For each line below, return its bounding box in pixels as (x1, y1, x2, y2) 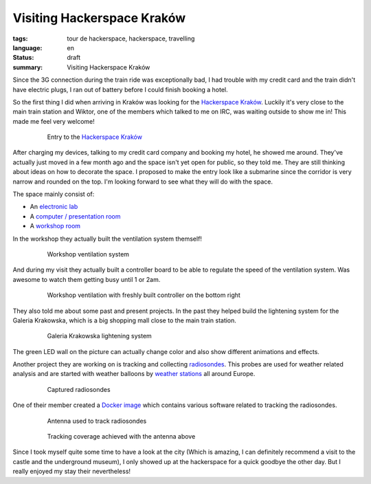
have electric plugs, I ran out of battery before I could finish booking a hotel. (12, 85, 228, 93)
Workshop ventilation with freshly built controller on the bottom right (47, 291, 240, 299)
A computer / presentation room (30, 212, 121, 220)
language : (12, 43, 43, 52)
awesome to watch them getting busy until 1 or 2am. (12, 275, 161, 283)
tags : (12, 34, 28, 43)
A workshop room (30, 222, 81, 230)
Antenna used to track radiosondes (47, 417, 147, 425)
